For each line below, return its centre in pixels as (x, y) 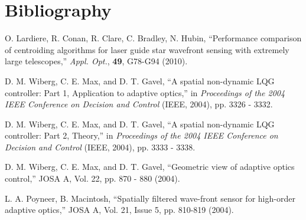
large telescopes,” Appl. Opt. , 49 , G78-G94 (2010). (96, 61)
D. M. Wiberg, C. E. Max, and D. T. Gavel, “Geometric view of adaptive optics (150, 167)
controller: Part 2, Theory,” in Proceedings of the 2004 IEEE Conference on (141, 135)
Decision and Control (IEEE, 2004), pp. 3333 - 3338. (100, 147)
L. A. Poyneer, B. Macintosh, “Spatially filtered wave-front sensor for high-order (150, 198)
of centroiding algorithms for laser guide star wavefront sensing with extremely (147, 49)
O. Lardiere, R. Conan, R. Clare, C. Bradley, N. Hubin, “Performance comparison (153, 38)
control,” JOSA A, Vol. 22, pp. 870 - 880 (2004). (92, 178)
